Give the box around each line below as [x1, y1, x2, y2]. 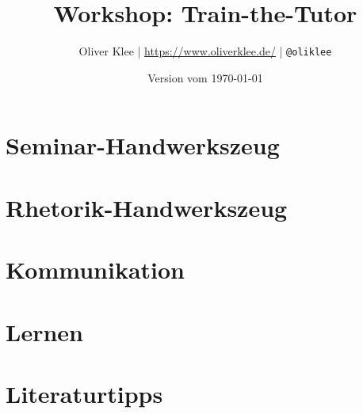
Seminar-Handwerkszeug [6, 129, 280, 161]
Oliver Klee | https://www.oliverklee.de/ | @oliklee [78, 43, 332, 59]
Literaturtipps [6, 377, 163, 409]
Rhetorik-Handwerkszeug [6, 191, 288, 223]
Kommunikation [6, 253, 185, 286]
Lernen [6, 315, 83, 348]
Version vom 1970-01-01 [147, 69, 263, 85]
